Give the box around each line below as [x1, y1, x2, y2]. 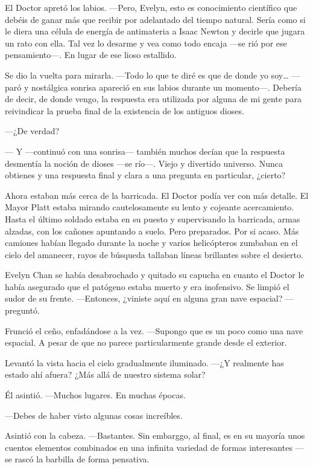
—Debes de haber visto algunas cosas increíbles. [5, 409, 183, 421]
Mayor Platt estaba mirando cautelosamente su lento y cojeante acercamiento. [5, 201, 294, 213]
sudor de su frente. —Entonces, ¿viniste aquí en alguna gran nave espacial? [5, 292, 283, 305]
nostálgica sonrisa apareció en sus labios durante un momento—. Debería [31, 80, 302, 93]
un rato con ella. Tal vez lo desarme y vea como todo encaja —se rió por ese [5, 36, 287, 49]
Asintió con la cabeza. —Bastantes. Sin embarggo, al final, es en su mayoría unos [5, 429, 305, 442]
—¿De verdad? [5, 125, 60, 137]
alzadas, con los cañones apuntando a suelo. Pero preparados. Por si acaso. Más [5, 224, 299, 237]
